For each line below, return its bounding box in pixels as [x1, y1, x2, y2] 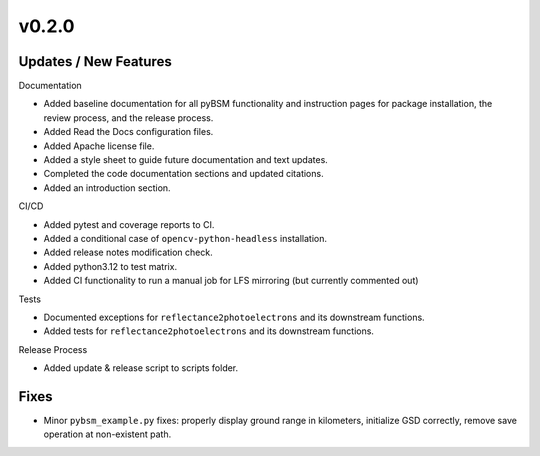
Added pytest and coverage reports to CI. [43, 218, 215, 230]
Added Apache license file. [43, 140, 155, 152]
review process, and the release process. [43, 111, 214, 124]
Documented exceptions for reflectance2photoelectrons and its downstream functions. [43, 311, 425, 323]
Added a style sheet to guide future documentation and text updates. [43, 154, 329, 166]
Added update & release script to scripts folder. [43, 362, 239, 374]
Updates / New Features [18, 53, 172, 70]
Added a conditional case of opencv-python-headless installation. [43, 232, 327, 244]
